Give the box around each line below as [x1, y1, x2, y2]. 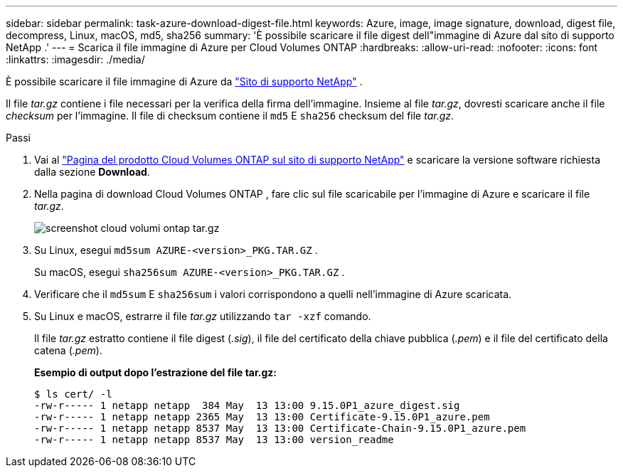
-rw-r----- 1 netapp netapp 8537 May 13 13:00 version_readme [34, 434, 394, 445]
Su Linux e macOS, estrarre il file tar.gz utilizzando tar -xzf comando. [34, 310, 371, 322]
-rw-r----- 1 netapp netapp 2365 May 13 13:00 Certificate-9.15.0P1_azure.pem [34, 411, 490, 422]
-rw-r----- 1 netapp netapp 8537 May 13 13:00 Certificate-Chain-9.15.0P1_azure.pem [34, 422, 526, 434]
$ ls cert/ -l [34, 388, 112, 400]
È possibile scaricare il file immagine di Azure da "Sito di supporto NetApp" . [6, 75, 363, 87]
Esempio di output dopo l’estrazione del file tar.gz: [34, 366, 277, 378]
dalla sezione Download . [34, 166, 150, 178]
